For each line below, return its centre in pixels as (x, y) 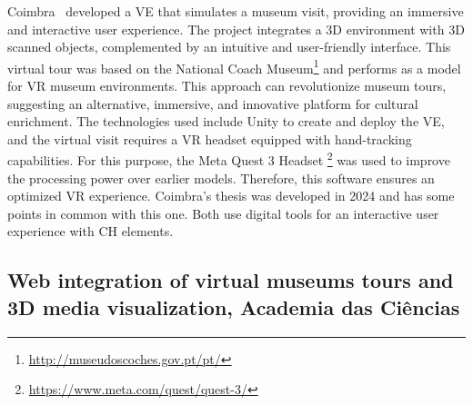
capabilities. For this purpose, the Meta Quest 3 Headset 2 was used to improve (229, 159)
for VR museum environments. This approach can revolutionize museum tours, (227, 86)
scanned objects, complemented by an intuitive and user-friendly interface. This (229, 47)
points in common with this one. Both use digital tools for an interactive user (223, 213)
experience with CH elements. (91, 231)
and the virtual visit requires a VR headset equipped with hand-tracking (210, 138)
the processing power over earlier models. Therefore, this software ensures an (221, 178)
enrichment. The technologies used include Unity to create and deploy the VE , (226, 121)
